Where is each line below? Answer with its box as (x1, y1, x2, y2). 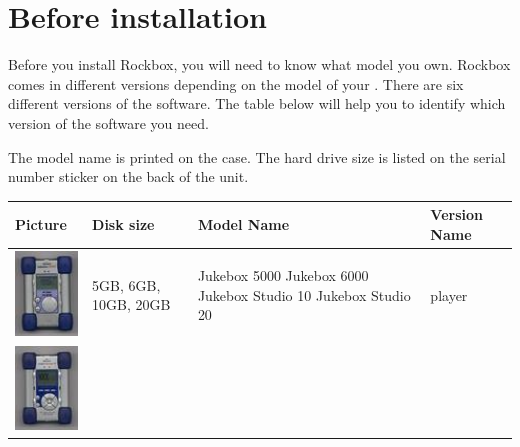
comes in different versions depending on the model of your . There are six (8, 73, 464, 94)
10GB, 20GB (92, 294, 171, 315)
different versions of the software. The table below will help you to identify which (8, 93, 506, 114)
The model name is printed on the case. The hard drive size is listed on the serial (8, 146, 506, 167)
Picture (15, 213, 67, 234)
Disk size (92, 213, 155, 234)
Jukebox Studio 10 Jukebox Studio (197, 284, 411, 305)
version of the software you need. (8, 112, 209, 133)
